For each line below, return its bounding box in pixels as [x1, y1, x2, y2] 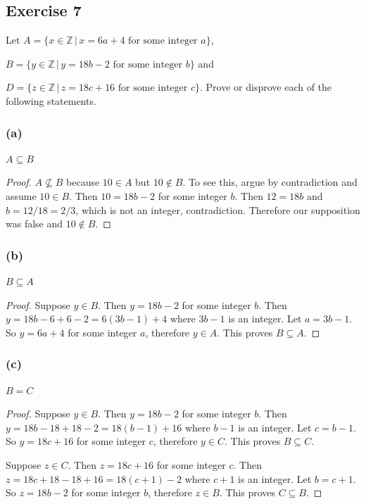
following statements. [6, 93, 96, 108]
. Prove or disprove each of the [200, 80, 332, 94]
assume [6, 188, 37, 203]
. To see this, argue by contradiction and [182, 175, 358, 189]
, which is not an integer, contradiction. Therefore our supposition [75, 202, 360, 217]
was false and [6, 216, 63, 231]
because [66, 175, 100, 189]
